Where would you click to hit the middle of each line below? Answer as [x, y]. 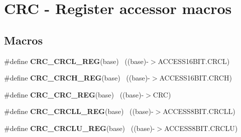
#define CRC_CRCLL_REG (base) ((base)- [79, 111]
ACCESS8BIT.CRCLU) [201, 128]
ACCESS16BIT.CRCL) [194, 61]
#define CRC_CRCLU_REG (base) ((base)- [80, 128]
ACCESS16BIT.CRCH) [196, 78]
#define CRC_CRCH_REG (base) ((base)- [77, 78]
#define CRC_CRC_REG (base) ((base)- [74, 94]
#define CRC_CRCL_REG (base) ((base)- [76, 61]
